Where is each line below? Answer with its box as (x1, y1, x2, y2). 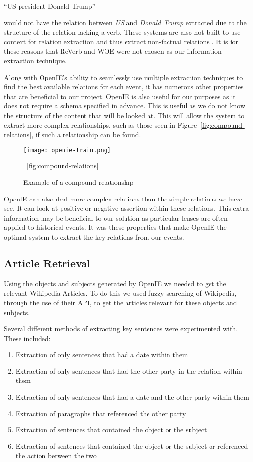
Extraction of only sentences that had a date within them (15, 349, 188, 360)
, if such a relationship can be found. (31, 129, 141, 140)
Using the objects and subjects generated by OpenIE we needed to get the (4, 278, 226, 288)
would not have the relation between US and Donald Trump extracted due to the (4, 17, 247, 27)
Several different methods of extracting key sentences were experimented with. (4, 323, 238, 334)
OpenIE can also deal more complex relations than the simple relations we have (4, 193, 242, 203)
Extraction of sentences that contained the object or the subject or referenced (15, 441, 248, 451)
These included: (4, 333, 51, 343)
